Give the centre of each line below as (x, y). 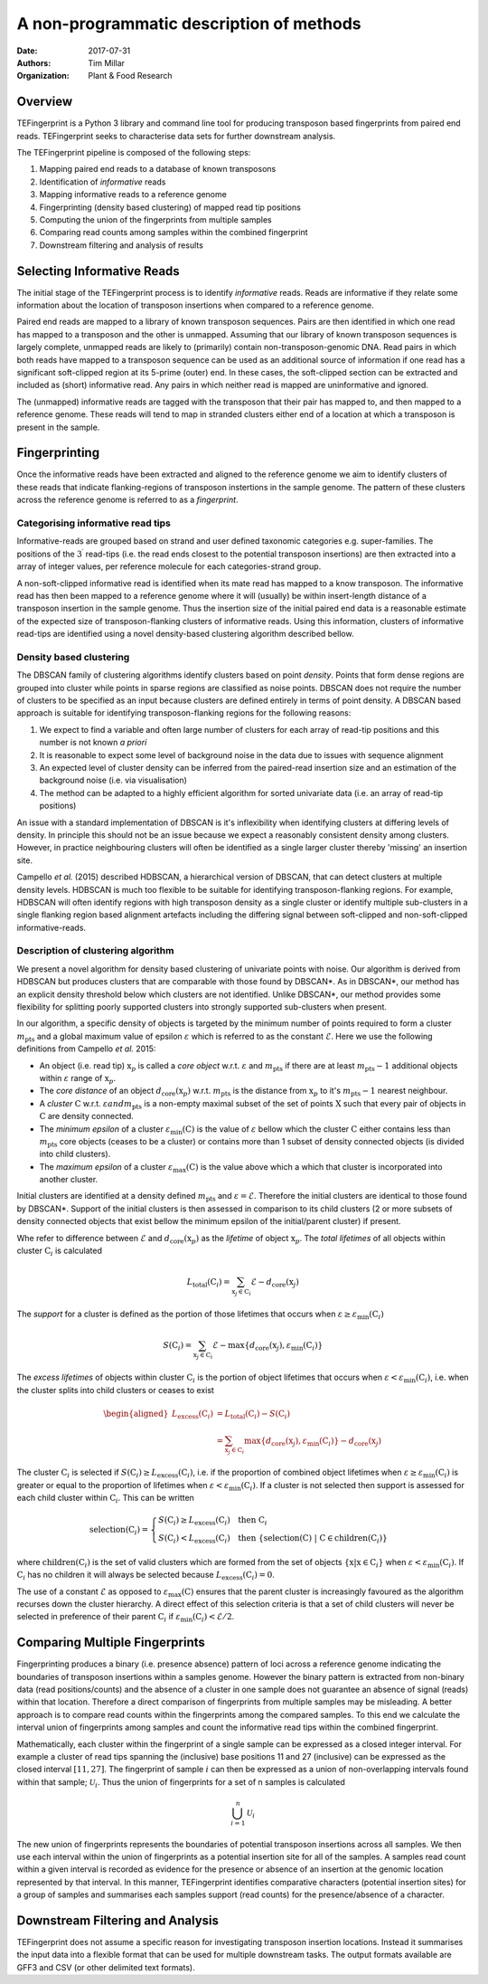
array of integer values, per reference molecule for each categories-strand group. (169, 566)
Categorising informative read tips (94, 523)
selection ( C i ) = (119, 1531)
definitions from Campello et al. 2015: (86, 1049)
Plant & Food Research (130, 76)
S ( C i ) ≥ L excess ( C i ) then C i (213, 1522)
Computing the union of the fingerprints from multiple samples (155, 219)
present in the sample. (58, 427)
